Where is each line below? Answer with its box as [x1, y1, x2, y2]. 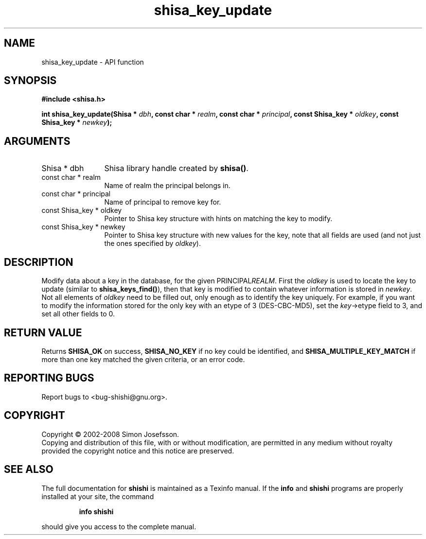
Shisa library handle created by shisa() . [104, 163, 248, 174]
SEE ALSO [4, 463, 53, 476]
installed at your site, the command [41, 492, 154, 501]
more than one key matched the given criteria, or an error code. [41, 355, 245, 364]
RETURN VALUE [4, 326, 82, 339]
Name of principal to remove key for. [104, 198, 221, 207]
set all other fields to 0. [41, 310, 115, 318]
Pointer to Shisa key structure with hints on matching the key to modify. [104, 214, 333, 223]
